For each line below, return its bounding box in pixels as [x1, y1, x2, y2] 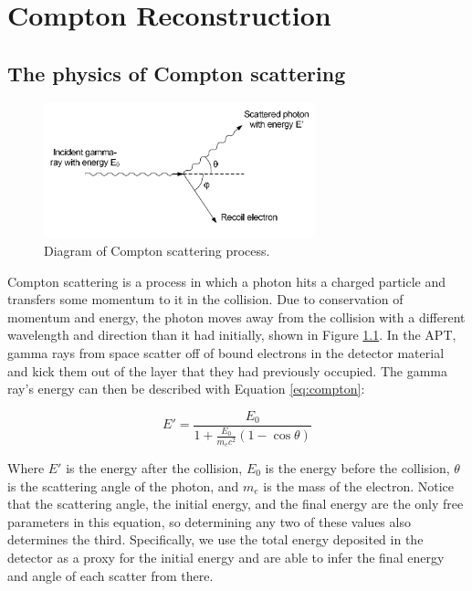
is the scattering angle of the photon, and [7, 476, 239, 495]
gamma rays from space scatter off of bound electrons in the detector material [7, 343, 445, 363]
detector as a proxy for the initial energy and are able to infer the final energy [7, 547, 445, 566]
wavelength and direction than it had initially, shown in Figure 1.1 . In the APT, [7, 325, 456, 344]
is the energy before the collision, [265, 458, 450, 477]
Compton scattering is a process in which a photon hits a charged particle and [7, 271, 446, 290]
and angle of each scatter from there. [7, 565, 214, 585]
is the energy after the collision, [66, 458, 243, 477]
